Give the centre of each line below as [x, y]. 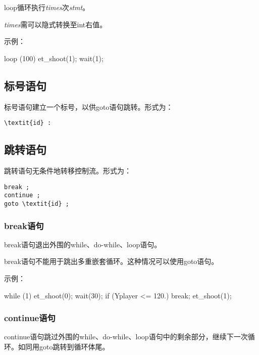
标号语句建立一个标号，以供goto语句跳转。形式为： [89, 106]
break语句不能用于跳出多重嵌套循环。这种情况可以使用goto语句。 [111, 261]
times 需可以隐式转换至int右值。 [56, 24]
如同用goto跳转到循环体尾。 [64, 346]
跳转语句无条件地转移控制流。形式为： [68, 171]
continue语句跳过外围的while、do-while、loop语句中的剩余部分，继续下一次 [126, 337]
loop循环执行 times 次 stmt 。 [47, 7]
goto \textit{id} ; [37, 204]
